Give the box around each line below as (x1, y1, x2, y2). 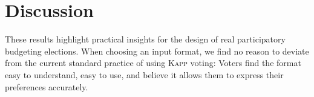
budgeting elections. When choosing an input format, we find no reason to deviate (5, 44, 309, 57)
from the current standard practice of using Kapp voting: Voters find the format (5, 56, 301, 69)
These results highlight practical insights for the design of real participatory (5, 33, 286, 45)
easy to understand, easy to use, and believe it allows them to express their (5, 68, 284, 81)
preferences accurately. (5, 80, 88, 93)
